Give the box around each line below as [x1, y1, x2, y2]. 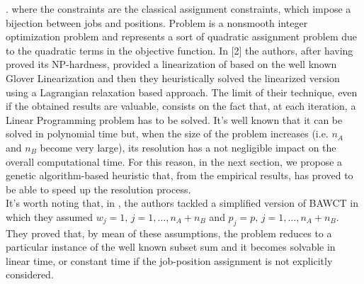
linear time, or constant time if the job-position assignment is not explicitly [6, 253, 333, 268]
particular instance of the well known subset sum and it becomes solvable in [6, 239, 336, 254]
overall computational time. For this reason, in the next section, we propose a [6, 154, 343, 169]
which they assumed [6, 209, 93, 224]
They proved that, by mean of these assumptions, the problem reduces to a [6, 225, 332, 240]
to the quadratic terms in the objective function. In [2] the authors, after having [6, 42, 353, 57]
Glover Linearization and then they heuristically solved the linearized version [6, 70, 340, 85]
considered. [6, 267, 54, 282]
